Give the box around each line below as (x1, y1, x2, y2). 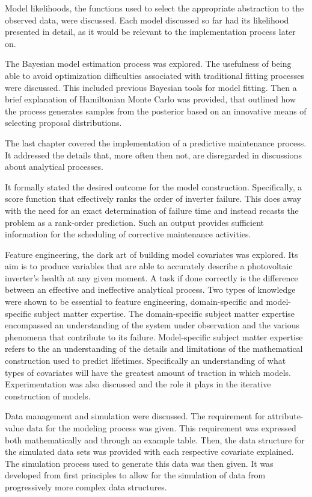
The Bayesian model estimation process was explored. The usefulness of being (5, 57, 292, 70)
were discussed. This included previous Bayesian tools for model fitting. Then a (5, 81, 297, 93)
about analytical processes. (5, 160, 103, 173)
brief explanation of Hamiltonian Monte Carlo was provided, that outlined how (5, 93, 296, 105)
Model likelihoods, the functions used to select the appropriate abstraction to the (5, 2, 304, 14)
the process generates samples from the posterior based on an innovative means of (5, 104, 307, 117)
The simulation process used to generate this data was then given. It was (5, 457, 274, 469)
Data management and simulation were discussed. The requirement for (5, 410, 265, 422)
